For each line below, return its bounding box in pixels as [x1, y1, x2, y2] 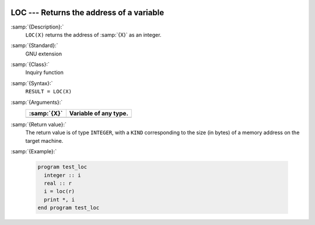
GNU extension [25, 50, 62, 57]
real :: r [44, 180, 72, 187]
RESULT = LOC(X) [25, 88, 72, 95]
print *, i [44, 196, 75, 203]
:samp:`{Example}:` [10, 148, 57, 155]
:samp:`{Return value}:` [10, 121, 67, 128]
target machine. [25, 137, 64, 144]
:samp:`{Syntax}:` [10, 79, 53, 87]
